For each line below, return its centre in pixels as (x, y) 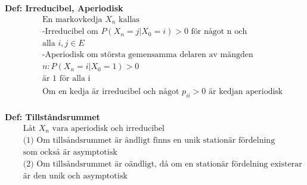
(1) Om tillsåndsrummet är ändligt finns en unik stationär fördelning (149, 141)
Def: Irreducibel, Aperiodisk (64, 8)
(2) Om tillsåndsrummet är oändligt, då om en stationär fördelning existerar (162, 164)
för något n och (219, 32)
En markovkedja (72, 19)
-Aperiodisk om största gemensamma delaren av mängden (148, 55)
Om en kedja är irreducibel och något (111, 92)
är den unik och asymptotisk (75, 176)
